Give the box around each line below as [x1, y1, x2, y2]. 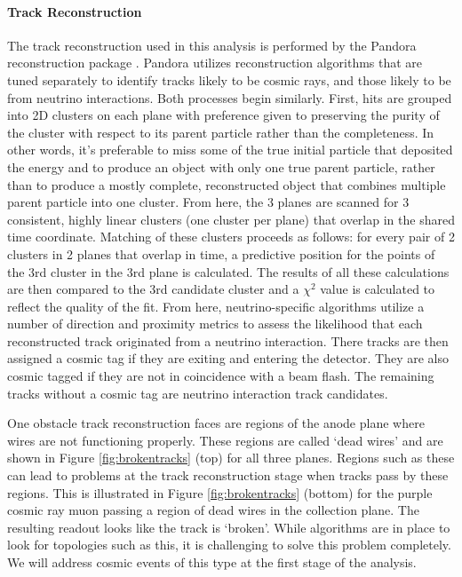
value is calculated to [320, 280, 435, 298]
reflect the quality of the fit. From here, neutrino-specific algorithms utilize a [7, 296, 425, 315]
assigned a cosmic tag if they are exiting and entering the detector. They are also [7, 349, 450, 368]
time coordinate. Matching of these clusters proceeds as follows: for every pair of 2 [7, 227, 455, 246]
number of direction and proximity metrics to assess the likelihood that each [7, 314, 423, 333]
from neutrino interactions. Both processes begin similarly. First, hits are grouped [7, 88, 452, 107]
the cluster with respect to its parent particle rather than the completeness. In [7, 123, 434, 141]
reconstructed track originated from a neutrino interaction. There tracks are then [7, 331, 449, 350]
